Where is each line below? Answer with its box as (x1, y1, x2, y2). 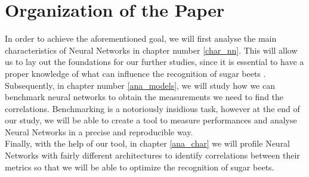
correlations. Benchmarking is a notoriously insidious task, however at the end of (5, 102, 300, 114)
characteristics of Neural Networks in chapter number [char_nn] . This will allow (5, 44, 298, 56)
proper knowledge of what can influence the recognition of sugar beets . (5, 67, 266, 79)
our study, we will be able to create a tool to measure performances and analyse (5, 114, 297, 126)
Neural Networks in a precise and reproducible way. (5, 125, 193, 138)
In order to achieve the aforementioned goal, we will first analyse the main (5, 32, 277, 45)
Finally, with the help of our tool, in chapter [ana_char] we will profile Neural (5, 137, 291, 150)
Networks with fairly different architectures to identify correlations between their (5, 149, 300, 162)
